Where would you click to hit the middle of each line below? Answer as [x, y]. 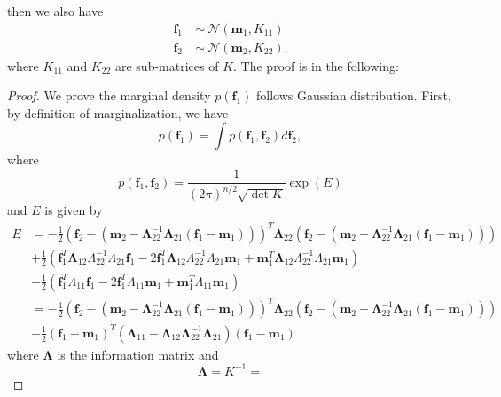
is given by [74, 210]
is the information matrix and [138, 354]
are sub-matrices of [167, 65]
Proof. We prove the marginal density [109, 95]
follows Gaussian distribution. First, [354, 95]
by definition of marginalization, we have [118, 112]
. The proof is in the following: [316, 65]
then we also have [55, 11]
